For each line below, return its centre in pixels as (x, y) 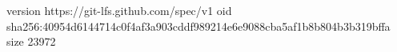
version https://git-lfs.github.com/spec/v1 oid (119, 10)
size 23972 (31, 41)
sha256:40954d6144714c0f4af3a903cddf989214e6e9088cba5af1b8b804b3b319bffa (198, 26)
